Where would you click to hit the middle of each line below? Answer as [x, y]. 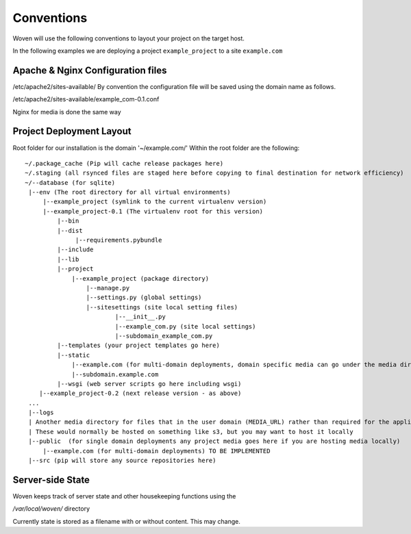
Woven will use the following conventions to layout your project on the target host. [128, 38]
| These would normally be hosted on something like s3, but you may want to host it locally [191, 432]
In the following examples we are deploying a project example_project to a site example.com [148, 51]
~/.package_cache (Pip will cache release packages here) [124, 163]
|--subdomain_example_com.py [164, 336]
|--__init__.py [140, 317]
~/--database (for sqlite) [70, 182]
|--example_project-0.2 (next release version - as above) [140, 393]
